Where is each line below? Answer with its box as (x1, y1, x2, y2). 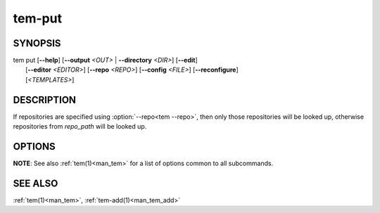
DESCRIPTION (13, 93, 77, 105)
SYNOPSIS (13, 37, 61, 49)
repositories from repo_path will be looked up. (13, 122, 147, 131)
